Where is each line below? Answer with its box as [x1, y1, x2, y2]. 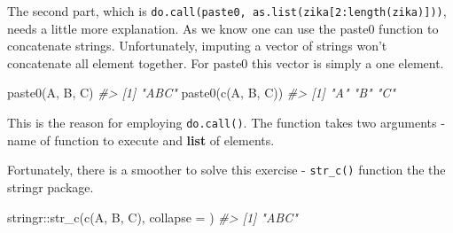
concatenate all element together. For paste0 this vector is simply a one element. [7, 53, 444, 72]
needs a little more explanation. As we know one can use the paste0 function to [7, 19, 439, 37]
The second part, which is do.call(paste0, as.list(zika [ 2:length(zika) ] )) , [7, 2, 447, 19]
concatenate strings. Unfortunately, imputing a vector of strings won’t [7, 36, 387, 55]
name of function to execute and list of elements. [7, 130, 275, 149]
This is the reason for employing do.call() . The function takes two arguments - [7, 113, 445, 132]
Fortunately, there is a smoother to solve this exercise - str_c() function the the [7, 160, 446, 179]
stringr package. [7, 177, 94, 196]
